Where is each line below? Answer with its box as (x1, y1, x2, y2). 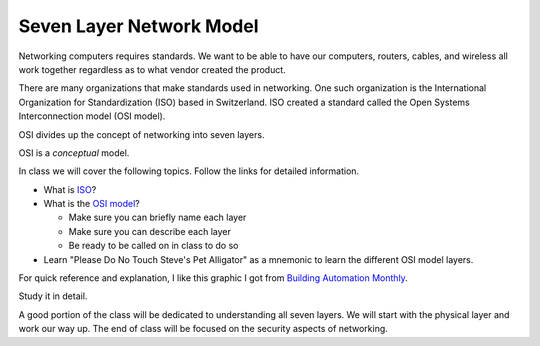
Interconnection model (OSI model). (18, 110, 166, 122)
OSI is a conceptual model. (18, 146, 130, 159)
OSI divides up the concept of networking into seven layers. (18, 128, 265, 140)
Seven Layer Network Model (18, 15, 259, 37)
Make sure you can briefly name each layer (68, 211, 247, 224)
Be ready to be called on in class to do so (68, 240, 239, 252)
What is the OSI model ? (43, 198, 140, 210)
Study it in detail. (18, 290, 88, 302)
